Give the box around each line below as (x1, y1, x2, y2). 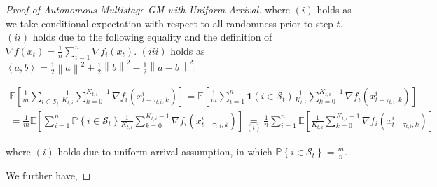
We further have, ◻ (6, 167, 91, 182)
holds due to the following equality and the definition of (32, 29, 272, 44)
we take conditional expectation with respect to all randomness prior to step (6, 15, 333, 30)
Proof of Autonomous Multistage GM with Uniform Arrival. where (6, 2, 290, 16)
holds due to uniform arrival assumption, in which (57, 144, 272, 158)
